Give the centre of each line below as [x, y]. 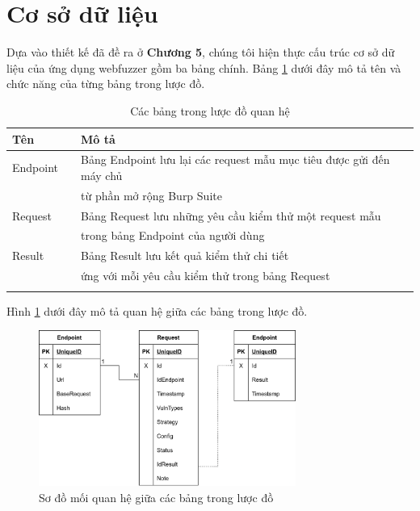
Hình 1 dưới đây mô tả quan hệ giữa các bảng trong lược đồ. [157, 310]
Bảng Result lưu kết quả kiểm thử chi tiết [185, 256]
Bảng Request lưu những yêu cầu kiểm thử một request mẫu [231, 215]
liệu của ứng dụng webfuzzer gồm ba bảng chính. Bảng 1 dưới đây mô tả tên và [204, 67]
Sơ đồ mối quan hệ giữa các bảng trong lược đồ [156, 497]
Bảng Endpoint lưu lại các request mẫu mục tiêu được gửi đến [235, 159]
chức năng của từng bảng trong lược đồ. [106, 84]
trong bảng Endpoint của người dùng [173, 235]
